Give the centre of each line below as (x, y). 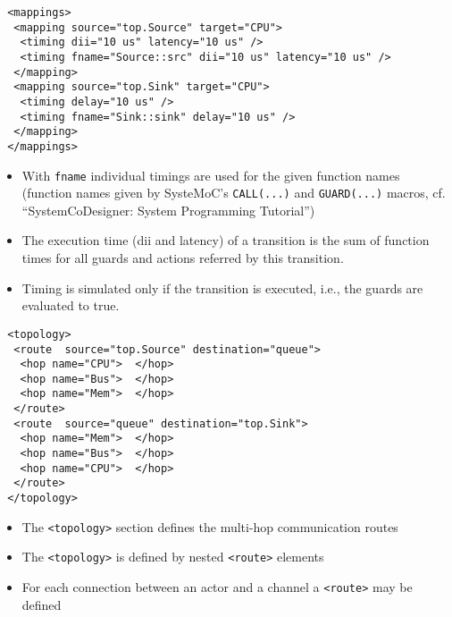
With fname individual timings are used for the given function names (211, 175)
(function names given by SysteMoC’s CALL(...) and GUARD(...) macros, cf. (234, 193)
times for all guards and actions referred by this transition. (183, 258)
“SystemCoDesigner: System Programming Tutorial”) (168, 210)
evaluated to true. (71, 305)
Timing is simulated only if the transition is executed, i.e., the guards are (222, 287)
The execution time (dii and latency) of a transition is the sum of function (226, 240)
